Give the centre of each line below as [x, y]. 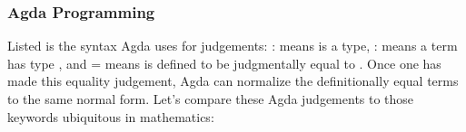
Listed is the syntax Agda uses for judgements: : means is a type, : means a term [233, 46]
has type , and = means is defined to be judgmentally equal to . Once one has [224, 63]
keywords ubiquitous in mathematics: [111, 116]
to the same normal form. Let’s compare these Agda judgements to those [211, 98]
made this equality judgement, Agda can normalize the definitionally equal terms [233, 81]
